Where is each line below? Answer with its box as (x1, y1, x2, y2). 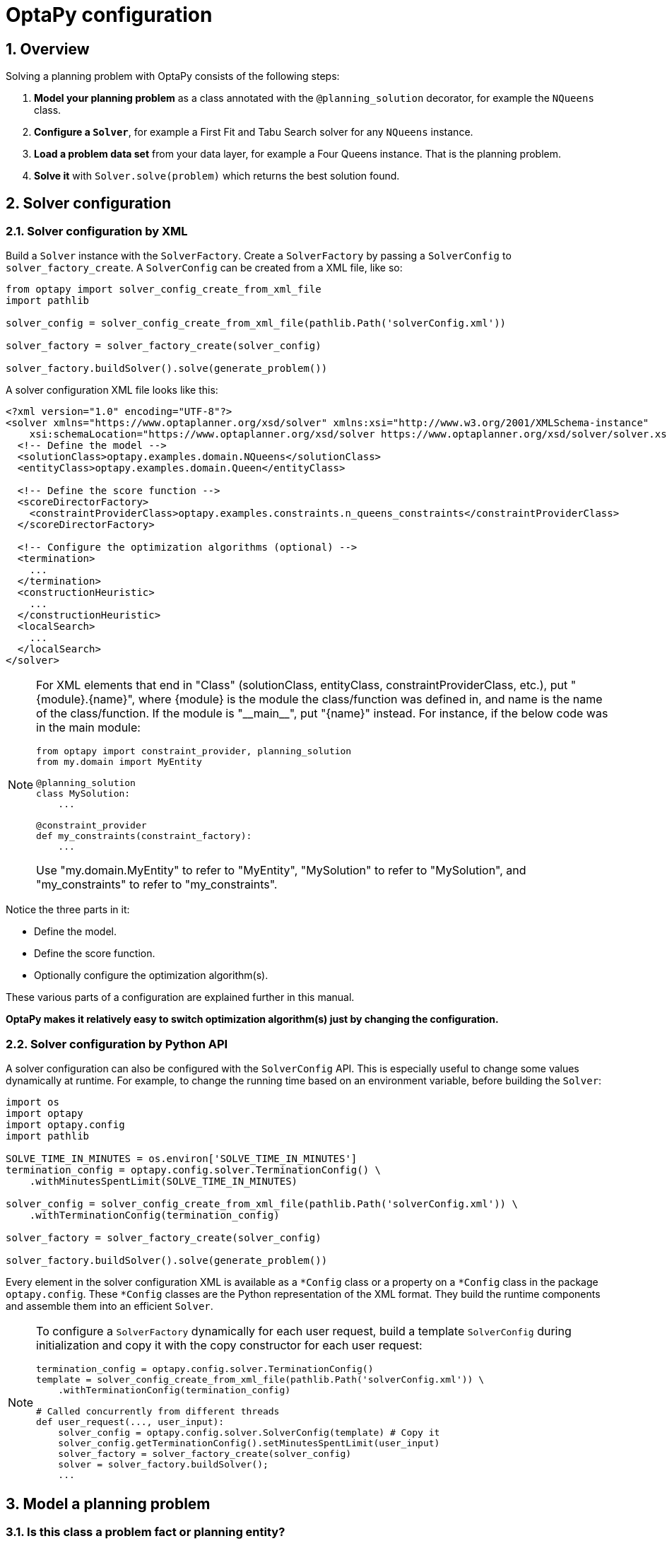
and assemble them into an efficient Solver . (6, 1300, 213, 1313)
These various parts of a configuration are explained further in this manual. (6, 991, 355, 1004)
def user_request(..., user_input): (36, 1417, 225, 1428)
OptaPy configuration (6, 3, 213, 27)
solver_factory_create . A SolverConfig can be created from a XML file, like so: (6, 262, 403, 274)
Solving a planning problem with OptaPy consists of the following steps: (6, 70, 340, 83)
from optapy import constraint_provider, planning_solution (36, 746, 352, 757)
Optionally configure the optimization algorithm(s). (34, 969, 268, 982)
